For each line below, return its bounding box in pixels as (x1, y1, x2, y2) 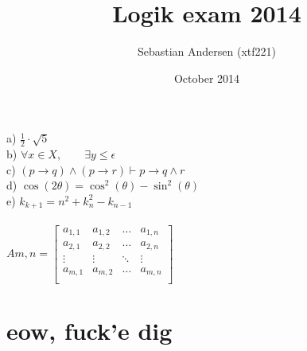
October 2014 (173, 69, 240, 86)
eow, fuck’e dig (6, 314, 173, 346)
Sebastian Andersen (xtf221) (137, 43, 277, 60)
